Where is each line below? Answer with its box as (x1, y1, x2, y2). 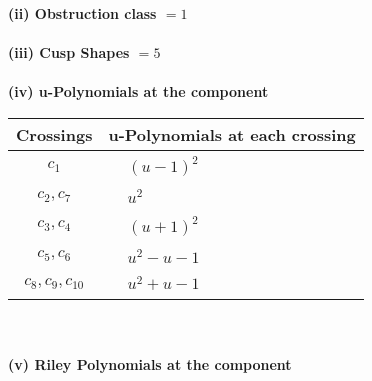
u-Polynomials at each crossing (108, 122, 356, 146)
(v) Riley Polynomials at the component (8, 353, 292, 374)
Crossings (16, 122, 93, 146)
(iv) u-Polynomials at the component (8, 81, 269, 102)
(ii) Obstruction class (8, 3, 157, 23)
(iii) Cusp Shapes (8, 42, 130, 63)
